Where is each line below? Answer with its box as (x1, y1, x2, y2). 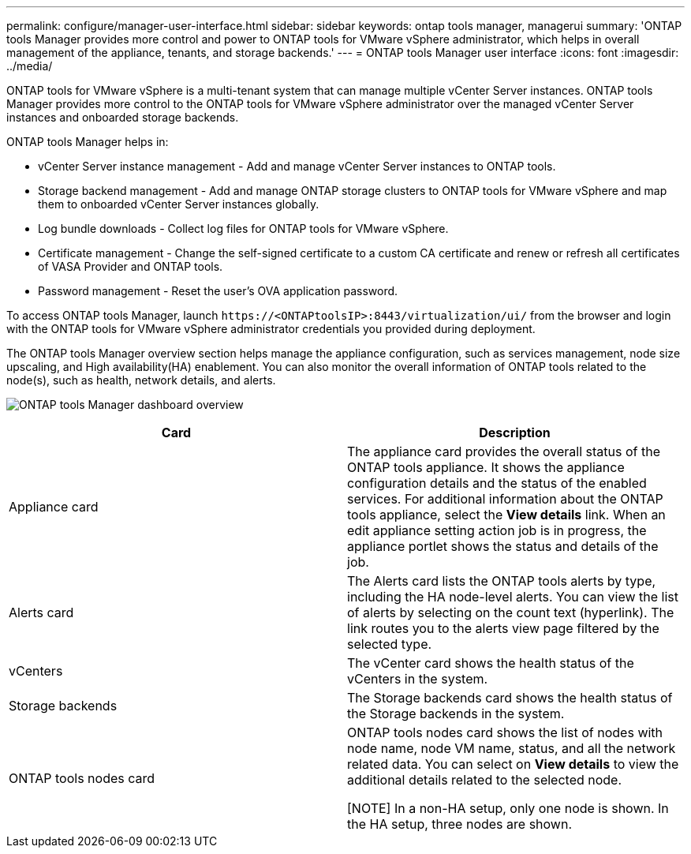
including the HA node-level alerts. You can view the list (347, 589, 678, 605)
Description (479, 425, 551, 440)
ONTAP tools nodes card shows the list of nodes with (347, 725, 663, 740)
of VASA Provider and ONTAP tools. (38, 260, 223, 273)
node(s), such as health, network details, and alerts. (6, 373, 276, 387)
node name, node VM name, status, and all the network (347, 740, 676, 756)
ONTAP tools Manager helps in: (6, 135, 169, 148)
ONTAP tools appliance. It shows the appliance (347, 459, 625, 475)
